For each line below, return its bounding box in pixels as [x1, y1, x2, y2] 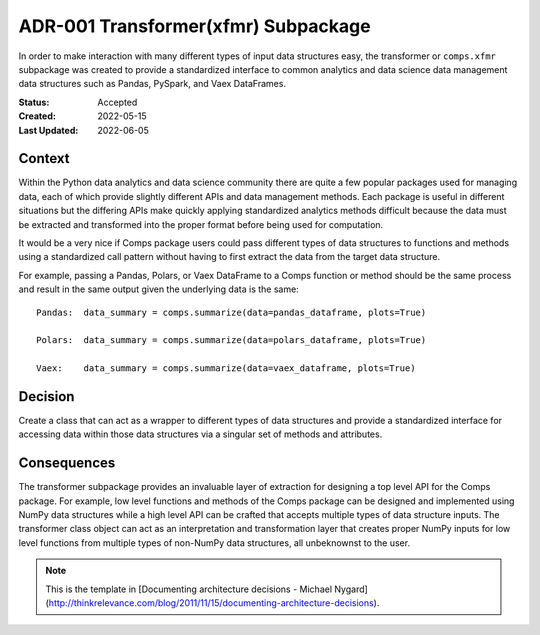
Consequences [18, 455, 116, 472]
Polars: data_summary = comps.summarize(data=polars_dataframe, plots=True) [36, 335, 427, 346]
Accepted [97, 96, 138, 108]
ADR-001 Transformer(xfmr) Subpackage [18, 15, 371, 37]
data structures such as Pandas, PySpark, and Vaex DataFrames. [18, 78, 287, 90]
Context [18, 150, 70, 167]
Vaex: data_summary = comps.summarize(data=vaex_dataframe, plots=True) [36, 363, 416, 374]
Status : [18, 96, 50, 108]
